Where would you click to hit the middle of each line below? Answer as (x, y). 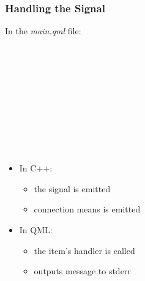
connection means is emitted (87, 209)
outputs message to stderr (82, 271)
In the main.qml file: (43, 31)
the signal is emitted (72, 188)
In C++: (36, 168)
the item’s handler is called (84, 250)
